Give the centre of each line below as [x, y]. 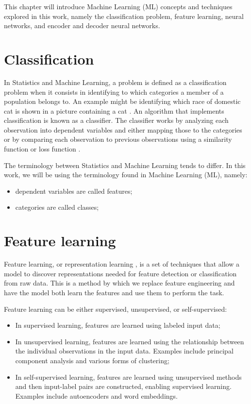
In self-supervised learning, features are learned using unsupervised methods [128, 377]
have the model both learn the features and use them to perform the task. [114, 292]
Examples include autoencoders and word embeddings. [96, 396]
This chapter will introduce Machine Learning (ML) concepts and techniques [118, 6]
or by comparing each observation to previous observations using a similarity [118, 139]
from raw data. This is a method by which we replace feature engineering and [119, 283]
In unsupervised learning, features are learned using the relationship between [130, 341]
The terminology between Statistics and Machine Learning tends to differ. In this [125, 165]
